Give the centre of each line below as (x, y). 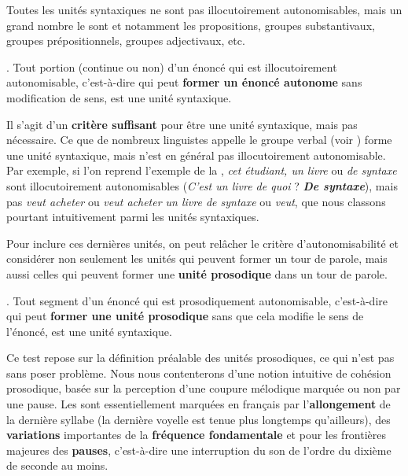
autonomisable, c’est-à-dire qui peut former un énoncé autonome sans (184, 82)
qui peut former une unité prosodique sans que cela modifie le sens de (185, 316)
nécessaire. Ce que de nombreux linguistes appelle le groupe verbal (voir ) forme (199, 140)
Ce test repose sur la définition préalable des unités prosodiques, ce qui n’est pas (200, 358)
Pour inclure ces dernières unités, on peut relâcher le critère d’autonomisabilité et (202, 243)
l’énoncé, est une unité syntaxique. (89, 331)
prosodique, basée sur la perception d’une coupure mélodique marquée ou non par (204, 388)
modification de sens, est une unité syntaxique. (119, 97)
